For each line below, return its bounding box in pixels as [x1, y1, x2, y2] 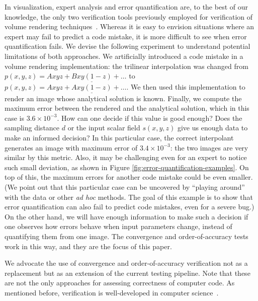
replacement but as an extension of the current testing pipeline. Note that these [5, 267, 250, 278]
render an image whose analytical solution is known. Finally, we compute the [5, 93, 242, 103]
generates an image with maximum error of [5, 142, 138, 153]
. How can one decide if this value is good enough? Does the [57, 112, 242, 123]
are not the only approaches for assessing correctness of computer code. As [5, 277, 235, 288]
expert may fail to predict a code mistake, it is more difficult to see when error [5, 31, 247, 41]
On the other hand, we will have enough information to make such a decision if [5, 211, 248, 221]
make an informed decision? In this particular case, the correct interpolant [5, 132, 234, 142]
